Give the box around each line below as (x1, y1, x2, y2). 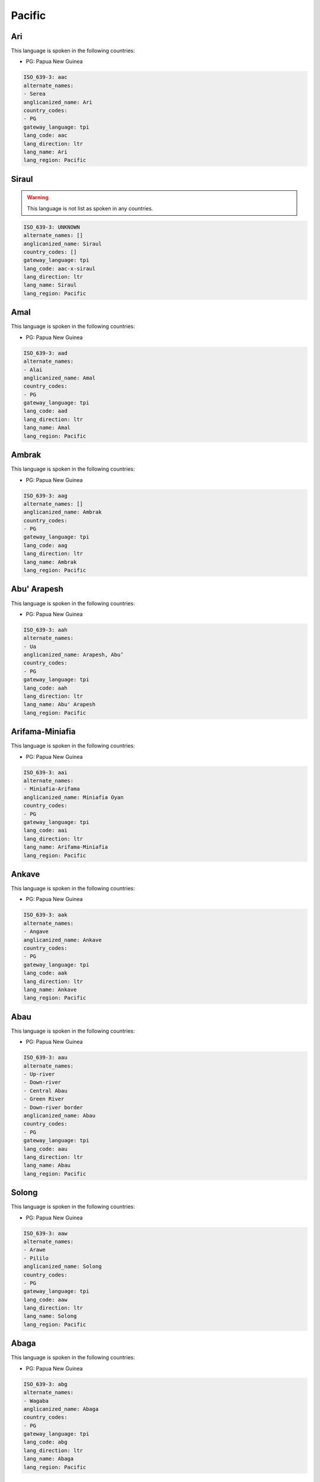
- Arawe (23, 1247, 46, 1253)
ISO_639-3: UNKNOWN (23, 223, 80, 231)
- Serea (23, 91, 46, 97)
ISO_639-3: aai (23, 769, 68, 776)
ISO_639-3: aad (23, 350, 68, 356)
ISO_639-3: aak (23, 912, 68, 918)
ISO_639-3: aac (23, 74, 68, 81)
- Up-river (23, 1071, 55, 1078)
